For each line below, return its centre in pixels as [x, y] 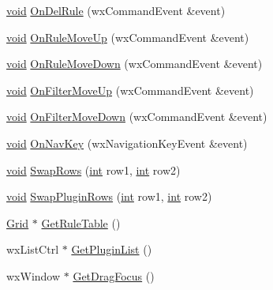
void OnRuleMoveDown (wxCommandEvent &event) [135, 64]
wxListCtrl [33, 249]
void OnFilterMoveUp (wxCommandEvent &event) [130, 90]
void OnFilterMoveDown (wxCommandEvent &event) [137, 117]
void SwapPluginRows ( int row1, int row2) [109, 196]
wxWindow [34, 275]
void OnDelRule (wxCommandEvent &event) [116, 10]
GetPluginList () [112, 249]
